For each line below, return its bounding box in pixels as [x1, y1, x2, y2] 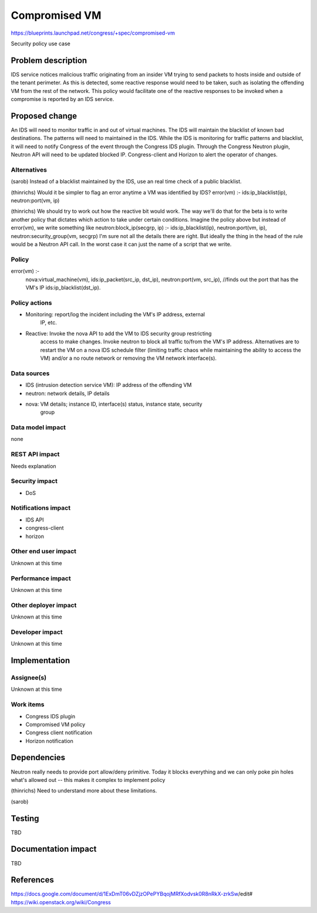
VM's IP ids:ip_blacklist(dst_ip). [25, 284, 101, 291]
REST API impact [11, 450, 60, 459]
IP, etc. [40, 319, 57, 326]
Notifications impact [11, 504, 70, 512]
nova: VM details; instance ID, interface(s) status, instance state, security [25, 400, 203, 407]
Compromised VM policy [25, 721, 86, 728]
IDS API [25, 516, 44, 523]
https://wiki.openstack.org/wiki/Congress [11, 898, 111, 905]
